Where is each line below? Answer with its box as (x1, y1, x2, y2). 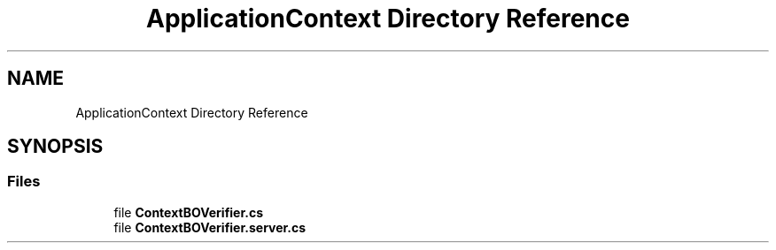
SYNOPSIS (7, 135, 104, 158)
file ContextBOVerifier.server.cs (113, 219, 307, 235)
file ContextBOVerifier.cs (113, 204, 264, 220)
